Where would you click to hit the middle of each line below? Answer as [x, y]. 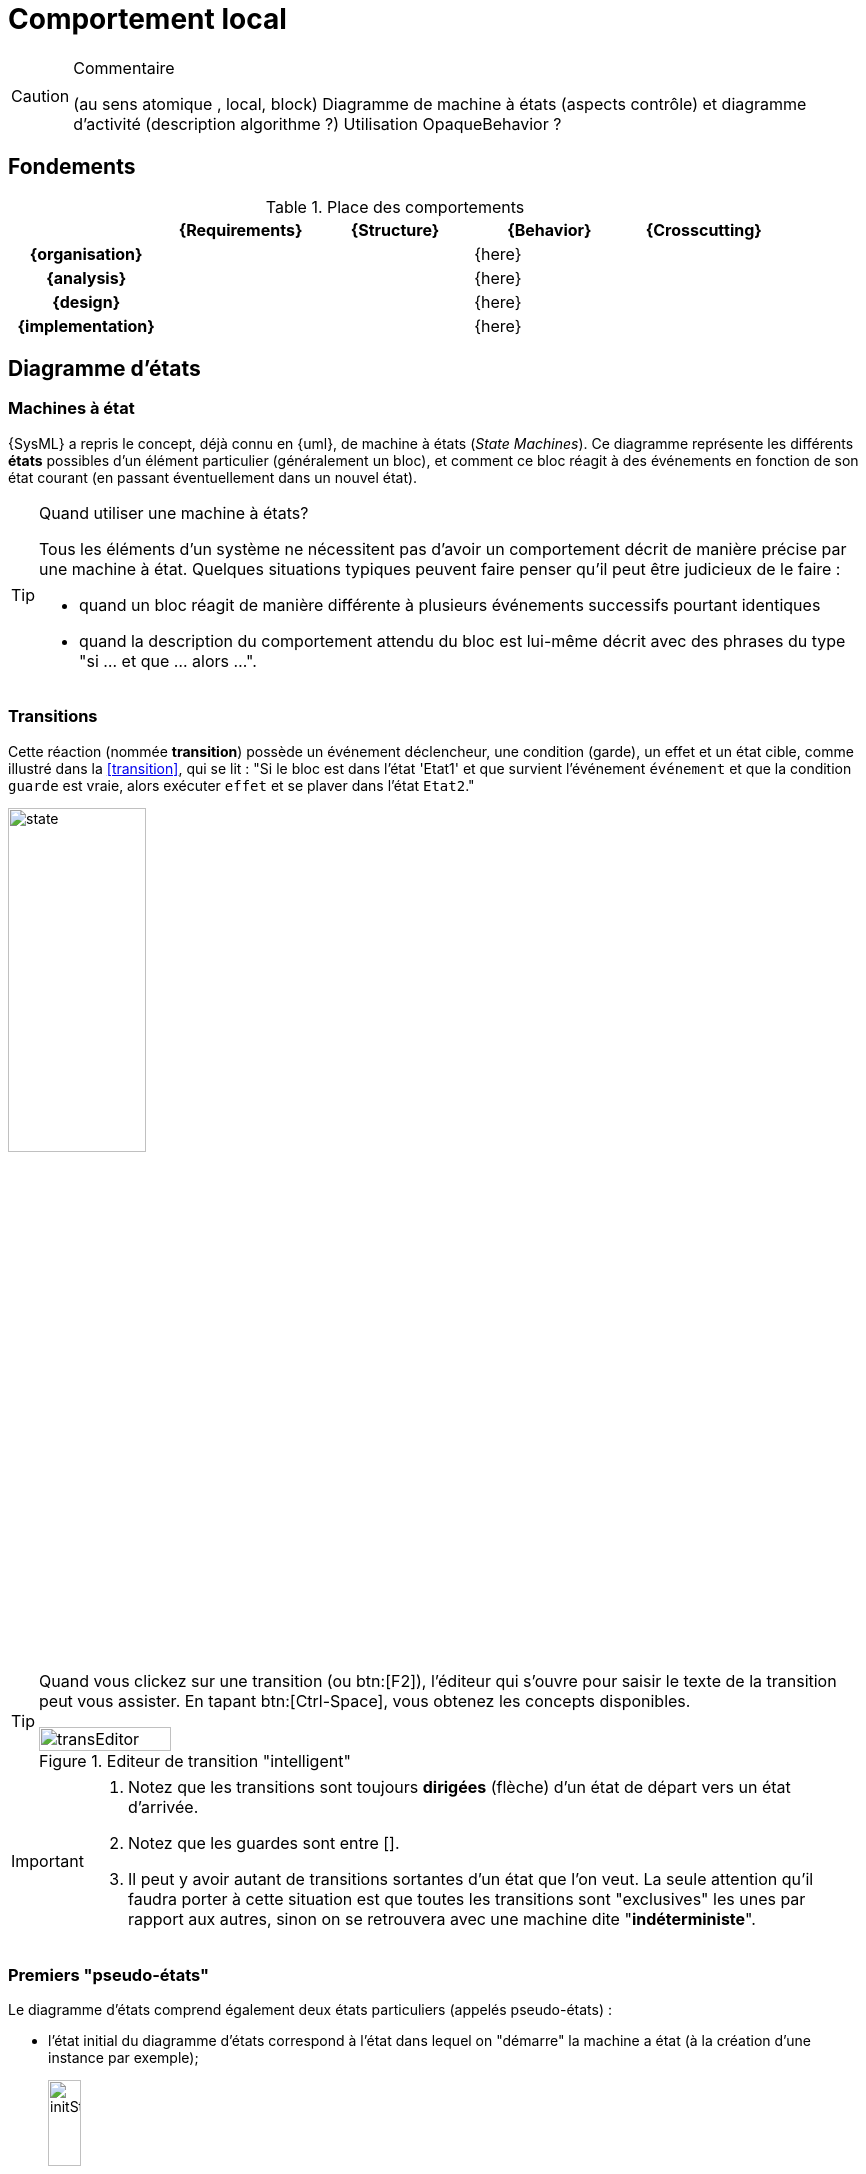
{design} [86, 301]
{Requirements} [240, 229]
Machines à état [71, 408]
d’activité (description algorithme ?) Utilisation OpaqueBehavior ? [317, 123]
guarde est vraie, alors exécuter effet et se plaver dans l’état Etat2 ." [241, 785]
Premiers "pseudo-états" [109, 1974]
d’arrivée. [163, 1807]
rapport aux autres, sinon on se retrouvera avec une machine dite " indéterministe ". [441, 1919]
